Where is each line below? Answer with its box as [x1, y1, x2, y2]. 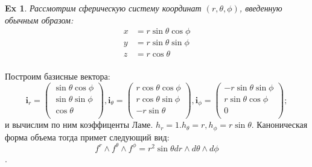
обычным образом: [5, 13, 74, 26]
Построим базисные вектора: [5, 70, 110, 83]
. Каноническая [251, 118, 308, 131]
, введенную [239, 2, 282, 14]
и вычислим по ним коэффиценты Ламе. [5, 118, 153, 131]
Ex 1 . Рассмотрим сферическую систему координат [5, 2, 202, 14]
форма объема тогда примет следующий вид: [5, 130, 170, 143]
